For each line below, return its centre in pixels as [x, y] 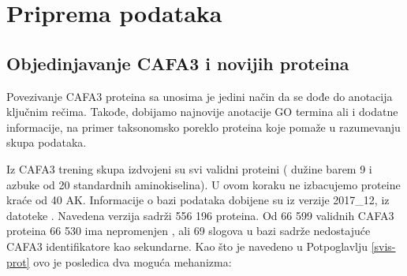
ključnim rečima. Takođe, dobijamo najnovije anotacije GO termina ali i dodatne [202, 112]
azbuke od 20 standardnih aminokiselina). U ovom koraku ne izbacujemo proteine [203, 184]
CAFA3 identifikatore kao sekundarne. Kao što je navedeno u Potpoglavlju [187, 246]
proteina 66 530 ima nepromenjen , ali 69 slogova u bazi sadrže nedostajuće [189, 231]
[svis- [383, 246]
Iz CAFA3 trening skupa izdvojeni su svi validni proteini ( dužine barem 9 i [189, 168]
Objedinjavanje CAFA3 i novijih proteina [178, 63]
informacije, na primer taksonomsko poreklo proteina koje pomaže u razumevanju [203, 127]
